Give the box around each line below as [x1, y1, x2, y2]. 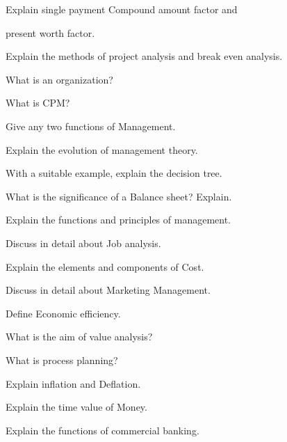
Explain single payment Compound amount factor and [6, 2, 238, 16]
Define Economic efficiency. [6, 306, 121, 320]
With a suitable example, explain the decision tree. [6, 166, 222, 180]
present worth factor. [6, 25, 95, 40]
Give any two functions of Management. [6, 118, 176, 133]
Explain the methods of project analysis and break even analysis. [6, 49, 283, 63]
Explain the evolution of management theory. [6, 142, 198, 157]
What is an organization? [6, 72, 113, 86]
